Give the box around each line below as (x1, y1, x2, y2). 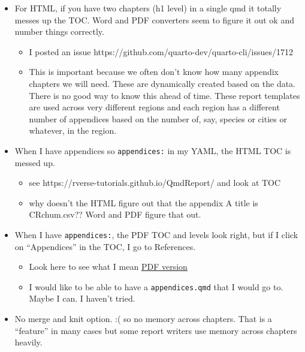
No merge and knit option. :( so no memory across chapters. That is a (14, 312, 272, 325)
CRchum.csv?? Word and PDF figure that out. (29, 208, 201, 221)
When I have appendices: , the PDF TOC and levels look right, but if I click (14, 228, 298, 240)
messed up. (14, 156, 55, 169)
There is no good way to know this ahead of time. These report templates (29, 89, 300, 101)
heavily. (14, 336, 43, 348)
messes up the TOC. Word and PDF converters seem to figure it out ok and (14, 13, 294, 26)
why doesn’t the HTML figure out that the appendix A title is (29, 196, 258, 209)
